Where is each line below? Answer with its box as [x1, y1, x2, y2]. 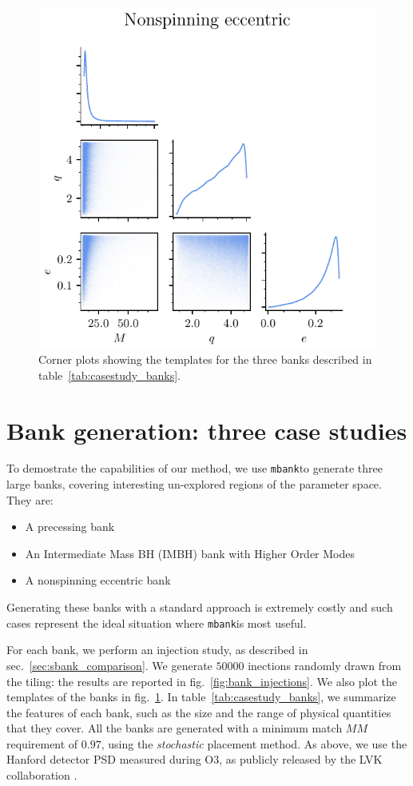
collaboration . [6, 767, 77, 784]
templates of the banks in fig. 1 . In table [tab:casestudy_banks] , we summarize [6, 688, 396, 705]
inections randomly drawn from [248, 656, 402, 673]
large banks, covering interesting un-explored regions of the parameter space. [6, 476, 382, 493]
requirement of [6, 735, 78, 752]
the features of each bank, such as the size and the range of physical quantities [6, 704, 391, 720]
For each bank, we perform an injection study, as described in [6, 641, 308, 658]
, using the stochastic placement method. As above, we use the [101, 735, 407, 752]
